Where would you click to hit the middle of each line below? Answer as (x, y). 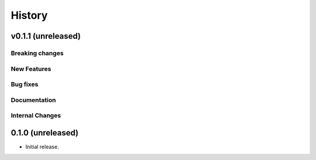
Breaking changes (37, 53)
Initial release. (42, 147)
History (29, 15)
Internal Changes (36, 115)
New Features (31, 69)
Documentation (33, 100)
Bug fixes (25, 84)
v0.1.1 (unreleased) (46, 36)
